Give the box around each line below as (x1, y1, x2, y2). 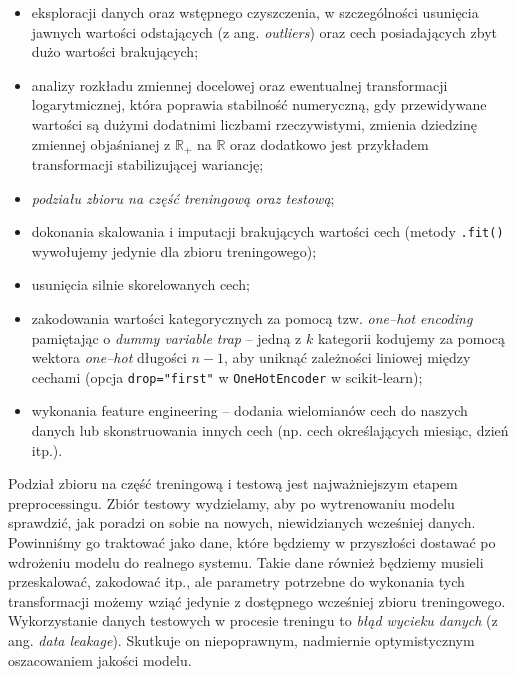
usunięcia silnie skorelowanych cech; (31, 274, 250, 295)
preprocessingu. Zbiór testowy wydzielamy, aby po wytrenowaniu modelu (8, 492, 455, 513)
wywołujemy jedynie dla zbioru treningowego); (31, 240, 317, 261)
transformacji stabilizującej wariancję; (31, 154, 264, 175)
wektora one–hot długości (31, 347, 187, 368)
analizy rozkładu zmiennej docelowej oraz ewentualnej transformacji (31, 74, 448, 95)
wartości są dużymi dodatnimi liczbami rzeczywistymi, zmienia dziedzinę (31, 113, 477, 134)
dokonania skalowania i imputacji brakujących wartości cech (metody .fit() (31, 221, 504, 242)
